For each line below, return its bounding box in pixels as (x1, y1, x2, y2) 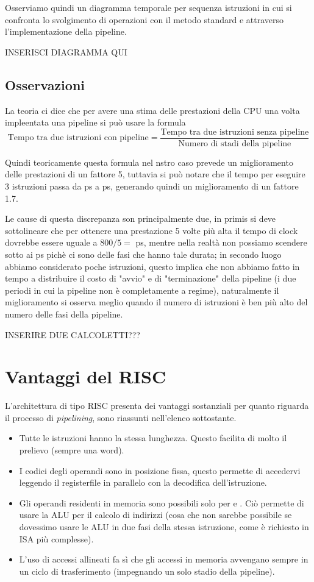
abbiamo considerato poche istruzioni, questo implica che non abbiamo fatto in (5, 260, 300, 272)
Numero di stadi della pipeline (178, 139, 291, 148)
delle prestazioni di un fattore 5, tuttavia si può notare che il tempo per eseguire (5, 168, 305, 180)
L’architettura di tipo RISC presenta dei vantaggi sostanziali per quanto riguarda (5, 399, 309, 412)
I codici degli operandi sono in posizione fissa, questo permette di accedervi (19, 464, 301, 477)
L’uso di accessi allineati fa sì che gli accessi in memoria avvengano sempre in (19, 553, 309, 566)
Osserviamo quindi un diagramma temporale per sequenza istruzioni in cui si (5, 1, 292, 13)
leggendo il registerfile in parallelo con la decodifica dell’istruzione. (19, 476, 267, 489)
